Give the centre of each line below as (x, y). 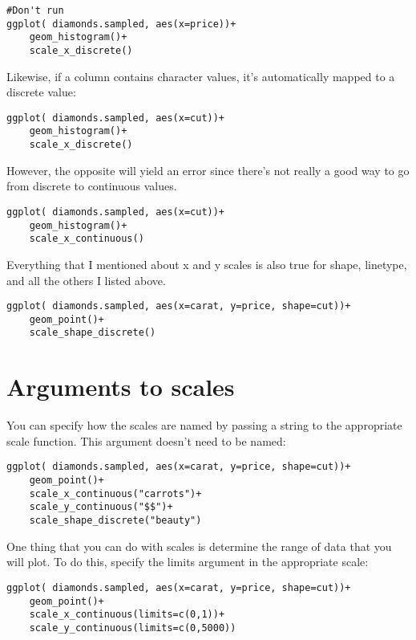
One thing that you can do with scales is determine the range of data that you (199, 546)
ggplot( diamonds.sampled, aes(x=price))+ (121, 24)
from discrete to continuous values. (92, 186)
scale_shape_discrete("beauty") (115, 521)
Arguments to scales (121, 387)
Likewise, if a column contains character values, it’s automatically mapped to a (201, 76)
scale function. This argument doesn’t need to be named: (146, 440)
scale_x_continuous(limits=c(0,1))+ (127, 615)
